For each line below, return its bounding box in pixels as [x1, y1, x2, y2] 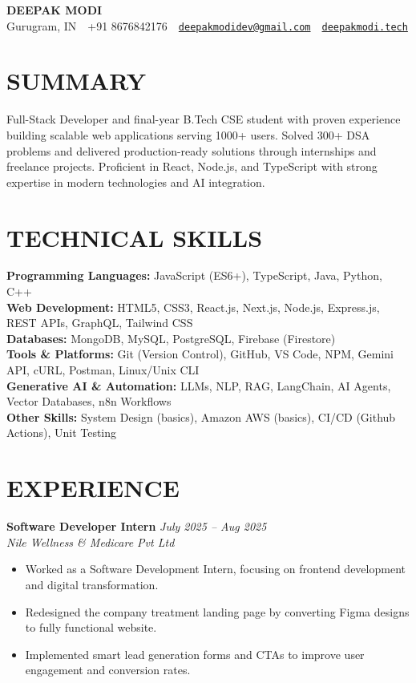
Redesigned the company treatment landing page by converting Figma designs [25, 603, 410, 620]
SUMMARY [6, 64, 146, 97]
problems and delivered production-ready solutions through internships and [6, 142, 377, 159]
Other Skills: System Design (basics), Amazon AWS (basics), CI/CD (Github [6, 408, 396, 425]
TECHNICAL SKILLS [6, 220, 263, 253]
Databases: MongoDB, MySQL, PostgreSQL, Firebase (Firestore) [6, 329, 336, 346]
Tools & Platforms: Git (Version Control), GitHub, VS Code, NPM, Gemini [6, 346, 394, 362]
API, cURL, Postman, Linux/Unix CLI [6, 362, 200, 378]
